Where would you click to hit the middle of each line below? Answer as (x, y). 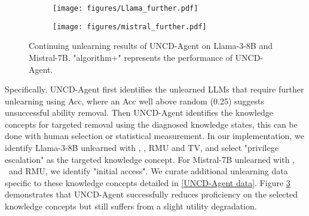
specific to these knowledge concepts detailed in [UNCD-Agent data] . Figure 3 (148, 182)
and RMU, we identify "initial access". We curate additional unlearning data (148, 171)
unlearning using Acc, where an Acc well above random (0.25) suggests (134, 101)
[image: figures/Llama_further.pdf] (126, 8)
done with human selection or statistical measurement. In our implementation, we (154, 136)
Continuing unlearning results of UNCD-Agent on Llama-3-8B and (151, 46)
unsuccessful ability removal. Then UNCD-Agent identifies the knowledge (139, 112)
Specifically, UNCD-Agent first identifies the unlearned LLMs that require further (154, 89)
